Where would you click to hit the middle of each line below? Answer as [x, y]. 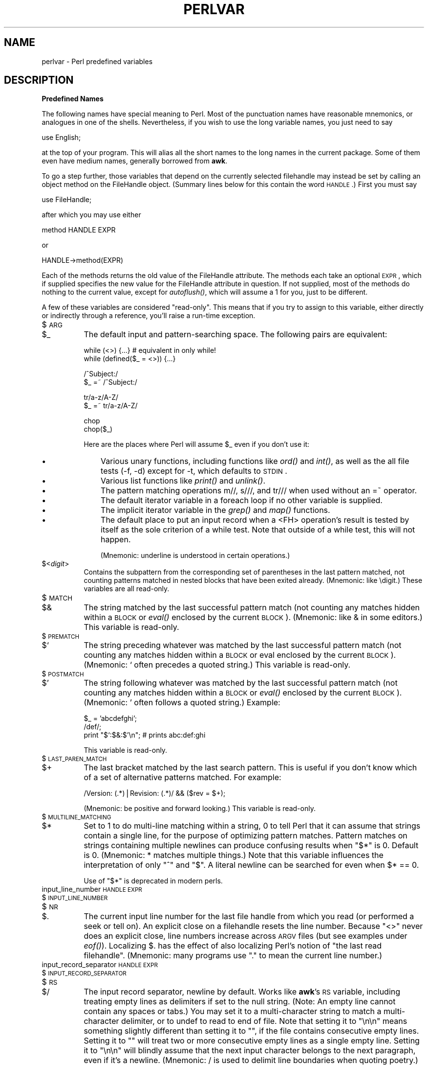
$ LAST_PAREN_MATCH [74, 759]
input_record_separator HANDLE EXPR [100, 965]
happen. [116, 540]
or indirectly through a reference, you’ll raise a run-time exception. [149, 316]
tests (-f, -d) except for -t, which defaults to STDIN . [194, 471]
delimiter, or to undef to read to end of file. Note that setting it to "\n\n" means [264, 1021]
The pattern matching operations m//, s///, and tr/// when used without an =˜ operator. [259, 491]
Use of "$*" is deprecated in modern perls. [153, 881]
